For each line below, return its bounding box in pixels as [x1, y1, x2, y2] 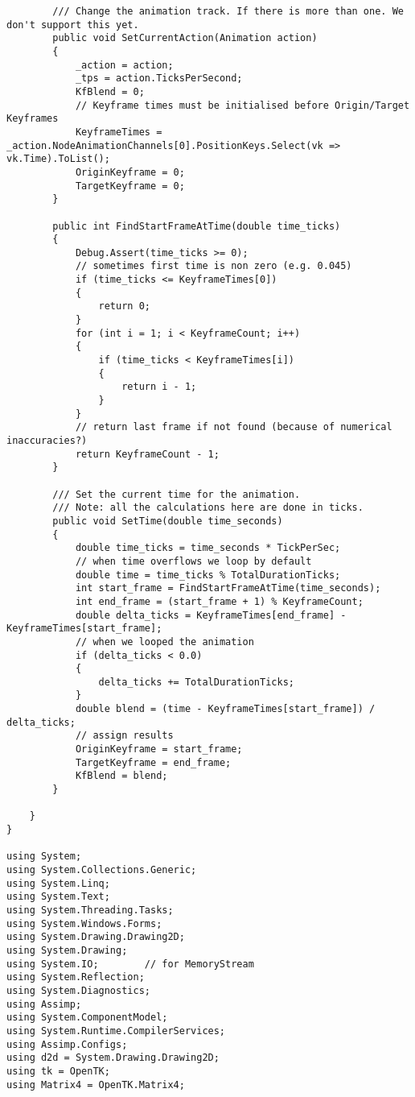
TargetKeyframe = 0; [75, 180, 185, 192]
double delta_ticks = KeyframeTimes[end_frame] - [75, 609, 347, 621]
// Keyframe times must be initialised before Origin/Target [75, 99, 410, 111]
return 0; [98, 300, 150, 313]
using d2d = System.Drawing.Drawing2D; [6, 1052, 220, 1064]
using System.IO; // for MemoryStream [6, 958, 254, 970]
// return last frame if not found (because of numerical [75, 421, 392, 433]
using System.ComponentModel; [6, 1012, 168, 1024]
